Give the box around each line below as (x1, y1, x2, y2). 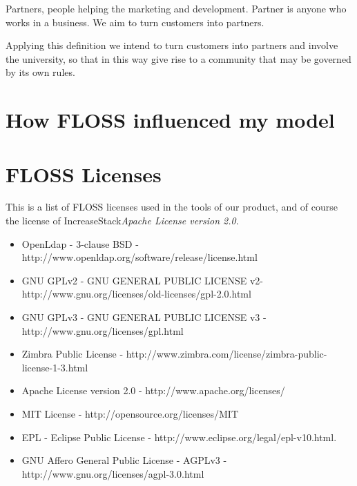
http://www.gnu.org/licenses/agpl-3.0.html (21, 466, 204, 480)
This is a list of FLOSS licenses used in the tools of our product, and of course (6, 200, 338, 214)
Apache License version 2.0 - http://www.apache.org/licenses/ (21, 383, 285, 398)
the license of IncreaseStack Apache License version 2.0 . (6, 213, 239, 228)
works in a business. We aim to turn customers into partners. (6, 14, 264, 29)
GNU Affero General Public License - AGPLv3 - (21, 453, 227, 467)
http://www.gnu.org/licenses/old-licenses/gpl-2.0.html (21, 286, 251, 301)
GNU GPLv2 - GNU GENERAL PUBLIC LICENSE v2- (21, 273, 264, 287)
